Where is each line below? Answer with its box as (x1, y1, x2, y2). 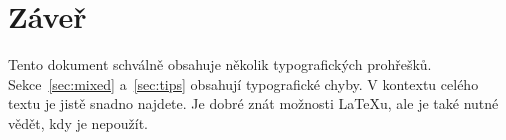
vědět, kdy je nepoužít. (8, 112, 149, 133)
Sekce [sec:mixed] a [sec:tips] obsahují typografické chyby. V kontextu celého (8, 73, 479, 94)
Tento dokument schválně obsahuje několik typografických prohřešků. (8, 54, 432, 75)
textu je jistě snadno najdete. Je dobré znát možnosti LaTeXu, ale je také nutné (8, 93, 499, 114)
